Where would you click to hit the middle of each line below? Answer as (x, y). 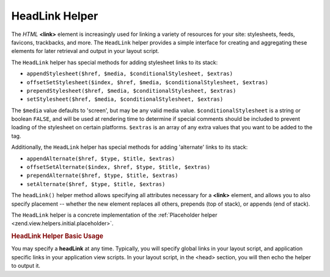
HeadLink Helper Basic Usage (57, 236)
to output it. (26, 266)
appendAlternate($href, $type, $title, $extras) (101, 158)
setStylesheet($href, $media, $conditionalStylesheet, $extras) (125, 99)
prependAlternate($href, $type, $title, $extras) (102, 176)
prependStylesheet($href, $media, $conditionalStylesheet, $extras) (131, 91)
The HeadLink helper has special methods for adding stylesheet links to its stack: (115, 62)
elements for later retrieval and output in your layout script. (85, 51)
